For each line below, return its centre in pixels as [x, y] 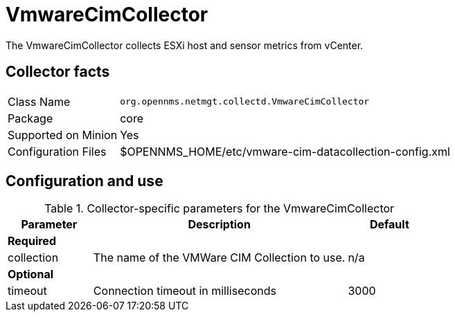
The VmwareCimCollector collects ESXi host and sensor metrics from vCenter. [185, 45]
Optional [31, 274]
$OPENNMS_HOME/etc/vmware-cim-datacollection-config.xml [285, 151]
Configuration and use [84, 181]
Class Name [39, 101]
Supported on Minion [63, 135]
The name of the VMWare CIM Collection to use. [219, 258]
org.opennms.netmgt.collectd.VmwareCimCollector [245, 102]
